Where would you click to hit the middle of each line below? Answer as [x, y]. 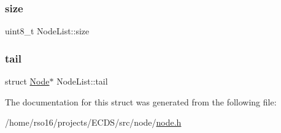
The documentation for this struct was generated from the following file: [141, 101]
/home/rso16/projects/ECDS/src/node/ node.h [93, 122]
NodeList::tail [82, 81]
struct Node [27, 81]
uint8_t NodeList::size [47, 31]
